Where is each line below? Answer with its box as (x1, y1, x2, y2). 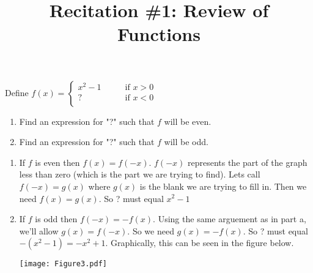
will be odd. (164, 135, 208, 148)
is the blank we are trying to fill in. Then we (139, 179, 307, 192)
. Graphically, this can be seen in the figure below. (105, 236, 294, 249)
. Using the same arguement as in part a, (153, 212, 306, 225)
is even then (35, 155, 80, 168)
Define (5, 86, 29, 99)
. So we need (127, 224, 174, 237)
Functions (117, 21, 201, 47)
